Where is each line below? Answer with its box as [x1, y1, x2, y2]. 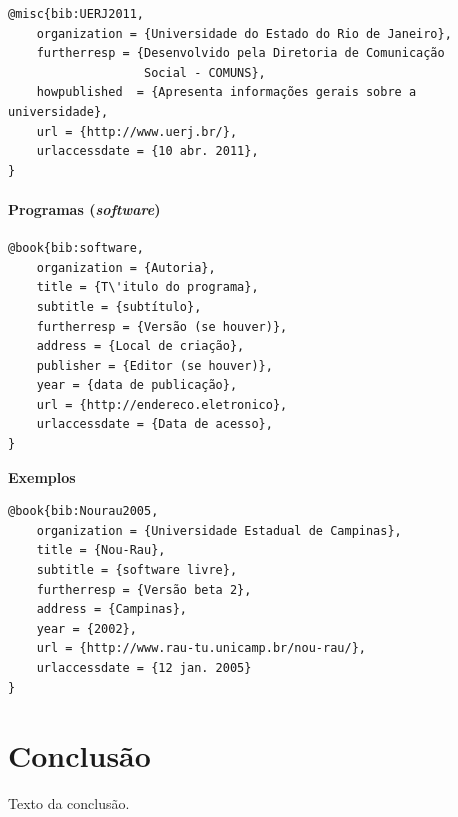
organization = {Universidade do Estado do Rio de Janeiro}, [36, 26, 452, 41]
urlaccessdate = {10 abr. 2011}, [36, 144, 259, 159]
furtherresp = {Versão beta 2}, [36, 582, 252, 597]
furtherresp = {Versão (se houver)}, [36, 319, 288, 334]
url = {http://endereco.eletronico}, [36, 397, 288, 412]
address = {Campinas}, [36, 602, 187, 617]
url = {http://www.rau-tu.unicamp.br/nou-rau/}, [36, 641, 366, 656]
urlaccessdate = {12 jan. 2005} [36, 661, 252, 676]
